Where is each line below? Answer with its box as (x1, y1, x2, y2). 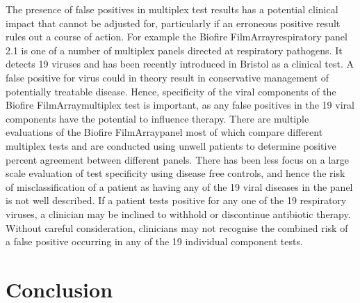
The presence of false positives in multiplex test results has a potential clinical (6, 2, 338, 16)
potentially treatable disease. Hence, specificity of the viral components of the (6, 84, 336, 98)
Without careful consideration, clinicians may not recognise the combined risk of (6, 220, 348, 235)
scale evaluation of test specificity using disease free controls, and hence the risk (6, 166, 345, 180)
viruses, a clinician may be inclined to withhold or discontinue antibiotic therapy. (6, 206, 351, 221)
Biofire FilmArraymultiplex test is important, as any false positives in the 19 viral (6, 98, 354, 112)
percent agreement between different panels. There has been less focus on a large (6, 152, 350, 166)
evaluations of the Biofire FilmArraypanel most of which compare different (6, 125, 323, 139)
